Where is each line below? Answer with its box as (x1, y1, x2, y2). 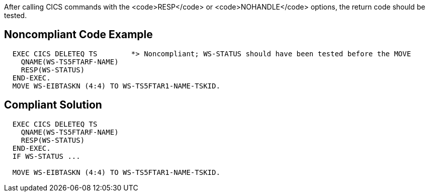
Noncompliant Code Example (4, 28, 153, 41)
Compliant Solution (4, 99, 102, 112)
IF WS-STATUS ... (12, 152, 80, 160)
